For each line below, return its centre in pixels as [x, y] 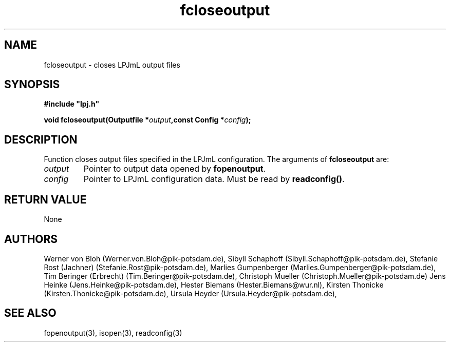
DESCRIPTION [41, 139]
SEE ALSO [30, 313]
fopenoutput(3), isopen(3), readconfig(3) [113, 333]
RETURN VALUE [45, 199]
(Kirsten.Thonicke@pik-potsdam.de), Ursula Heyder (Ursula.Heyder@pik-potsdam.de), [190, 293]
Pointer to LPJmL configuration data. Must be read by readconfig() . [214, 179]
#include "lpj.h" [72, 104]
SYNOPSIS [32, 85]
